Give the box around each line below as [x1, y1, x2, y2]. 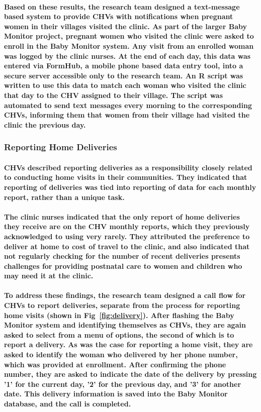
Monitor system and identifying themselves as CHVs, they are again [4, 320, 246, 330]
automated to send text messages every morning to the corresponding [4, 99, 252, 110]
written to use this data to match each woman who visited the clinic [4, 80, 246, 90]
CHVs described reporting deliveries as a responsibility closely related [4, 162, 252, 172]
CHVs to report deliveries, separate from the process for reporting [4, 300, 240, 311]
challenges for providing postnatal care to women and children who [4, 260, 242, 271]
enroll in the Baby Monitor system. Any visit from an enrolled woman [4, 40, 254, 51]
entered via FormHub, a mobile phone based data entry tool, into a [4, 60, 243, 71]
